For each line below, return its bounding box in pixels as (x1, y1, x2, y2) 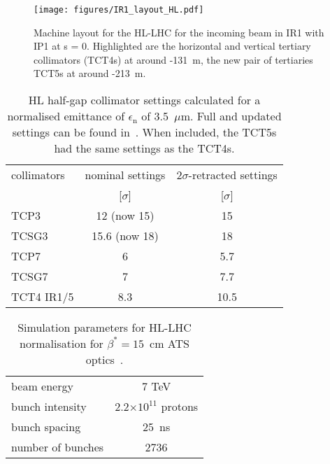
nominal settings (85, 167, 166, 183)
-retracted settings (188, 167, 278, 183)
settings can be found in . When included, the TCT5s (12, 124, 277, 141)
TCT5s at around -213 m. (34, 66, 146, 80)
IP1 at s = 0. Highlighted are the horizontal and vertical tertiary (34, 38, 311, 53)
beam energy (11, 378, 73, 395)
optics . (85, 351, 124, 368)
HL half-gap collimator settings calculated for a (28, 92, 261, 108)
